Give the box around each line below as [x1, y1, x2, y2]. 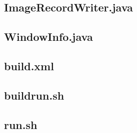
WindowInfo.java [4, 29, 93, 44]
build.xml [4, 58, 54, 73]
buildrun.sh [4, 87, 64, 103]
